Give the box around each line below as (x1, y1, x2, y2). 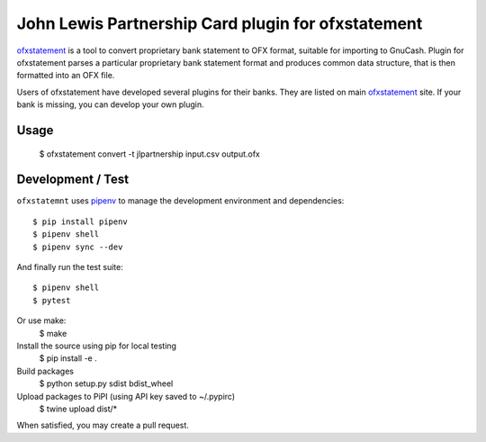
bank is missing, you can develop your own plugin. (16, 99, 204, 110)
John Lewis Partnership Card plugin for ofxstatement (16, 14, 423, 33)
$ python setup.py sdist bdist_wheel (39, 378, 174, 389)
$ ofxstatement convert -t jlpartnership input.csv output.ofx (39, 149, 260, 159)
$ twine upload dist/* (39, 403, 118, 414)
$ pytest (32, 295, 71, 305)
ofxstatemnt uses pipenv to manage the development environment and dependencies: (16, 195, 345, 206)
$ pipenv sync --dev (32, 241, 123, 252)
